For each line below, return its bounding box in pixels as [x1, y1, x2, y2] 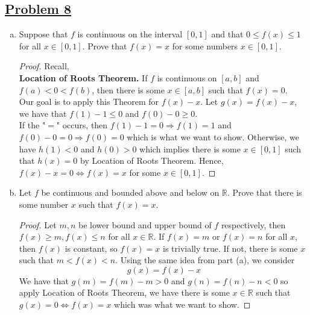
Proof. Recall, [19, 60, 69, 72]
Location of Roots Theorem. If [19, 71, 148, 84]
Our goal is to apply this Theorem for [19, 95, 159, 108]
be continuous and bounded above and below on [41, 186, 220, 199]
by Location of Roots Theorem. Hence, [80, 154, 224, 167]
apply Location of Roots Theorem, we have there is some [19, 286, 230, 299]
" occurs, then [56, 119, 108, 131]
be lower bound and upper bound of [78, 218, 212, 231]
